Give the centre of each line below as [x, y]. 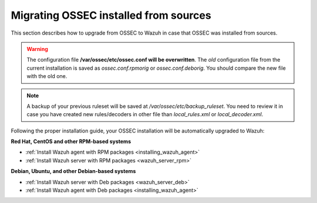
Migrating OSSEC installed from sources [111, 15]
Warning [37, 49]
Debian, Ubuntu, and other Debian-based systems [73, 171]
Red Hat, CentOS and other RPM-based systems [71, 141]
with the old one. [47, 76]
